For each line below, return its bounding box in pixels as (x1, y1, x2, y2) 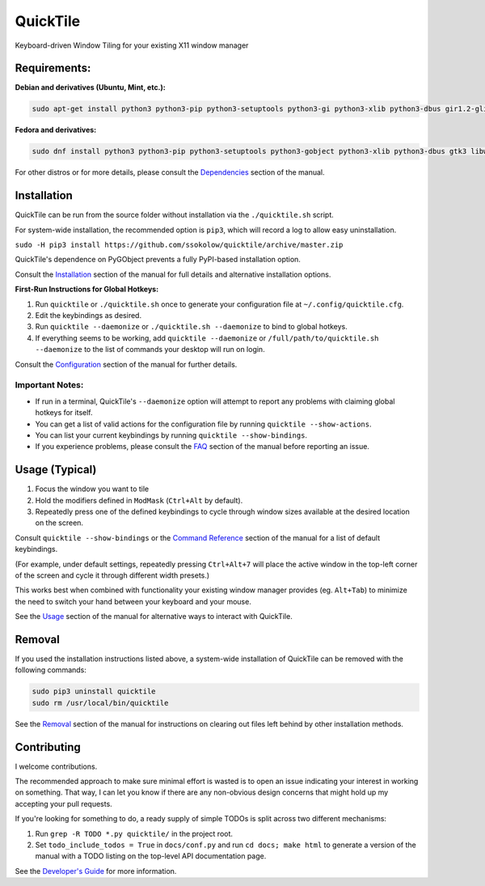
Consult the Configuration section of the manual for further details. (15, 359, 238, 369)
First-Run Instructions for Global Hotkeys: (15, 284, 159, 295)
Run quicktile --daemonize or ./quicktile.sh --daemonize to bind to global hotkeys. (35, 322, 348, 332)
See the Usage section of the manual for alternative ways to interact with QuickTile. (15, 612, 293, 621)
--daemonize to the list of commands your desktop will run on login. (35, 345, 266, 354)
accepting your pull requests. (15, 799, 112, 808)
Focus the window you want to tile (35, 484, 150, 494)
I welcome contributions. (15, 761, 98, 771)
